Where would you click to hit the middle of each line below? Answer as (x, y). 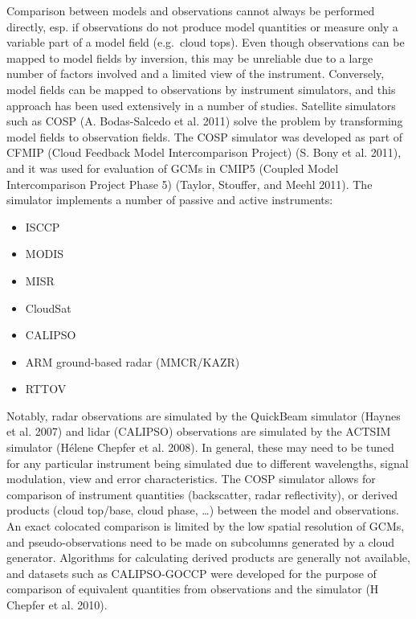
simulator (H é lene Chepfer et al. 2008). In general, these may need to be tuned (200, 447)
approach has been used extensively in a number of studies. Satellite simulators (201, 105)
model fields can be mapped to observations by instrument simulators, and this (201, 89)
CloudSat (48, 307)
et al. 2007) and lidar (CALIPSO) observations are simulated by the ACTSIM (199, 431)
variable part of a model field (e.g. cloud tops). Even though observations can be (206, 42)
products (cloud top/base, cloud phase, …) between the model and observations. (203, 510)
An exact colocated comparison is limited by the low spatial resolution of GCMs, (206, 526)
